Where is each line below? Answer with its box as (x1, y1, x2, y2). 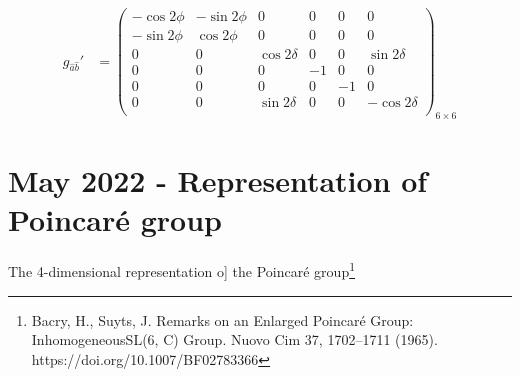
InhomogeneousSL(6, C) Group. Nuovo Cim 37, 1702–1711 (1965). (31, 329, 438, 350)
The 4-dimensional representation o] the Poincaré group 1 (8, 258, 356, 282)
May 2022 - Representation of (8, 160, 428, 201)
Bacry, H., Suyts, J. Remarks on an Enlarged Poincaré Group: (31, 309, 414, 330)
